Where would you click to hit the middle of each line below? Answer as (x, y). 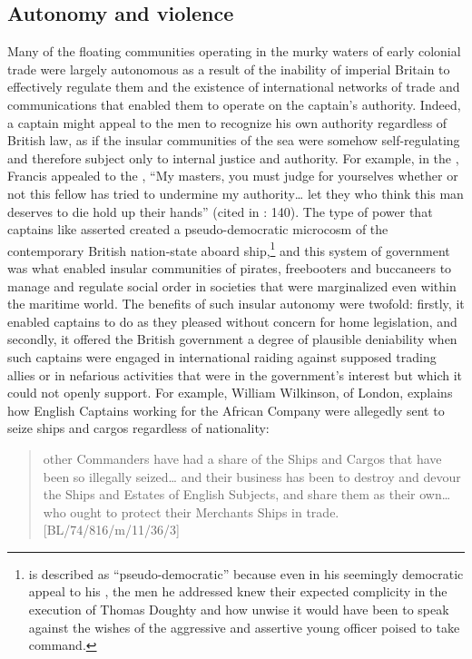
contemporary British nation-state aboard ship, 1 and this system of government (229, 249)
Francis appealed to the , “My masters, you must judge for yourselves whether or (233, 176)
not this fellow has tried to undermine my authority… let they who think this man (236, 193)
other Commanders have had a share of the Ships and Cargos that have (242, 458)
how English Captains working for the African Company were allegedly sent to (226, 410)
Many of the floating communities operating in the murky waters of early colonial (234, 51)
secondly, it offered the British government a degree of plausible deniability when (232, 339)
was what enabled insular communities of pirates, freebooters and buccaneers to (230, 267)
